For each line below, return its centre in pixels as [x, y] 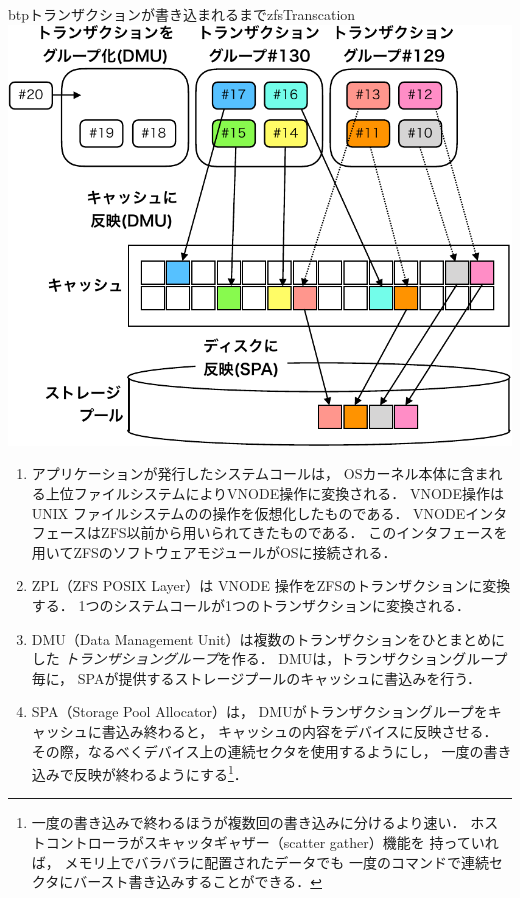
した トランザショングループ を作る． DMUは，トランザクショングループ [269, 658]
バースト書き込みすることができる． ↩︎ [197, 881]
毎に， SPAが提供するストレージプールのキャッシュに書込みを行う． [256, 677]
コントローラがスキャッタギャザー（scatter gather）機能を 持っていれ [272, 841]
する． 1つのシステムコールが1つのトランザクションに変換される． [251, 604]
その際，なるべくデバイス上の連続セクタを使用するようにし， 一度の [257, 750]
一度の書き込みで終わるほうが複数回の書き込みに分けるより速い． [248, 822]
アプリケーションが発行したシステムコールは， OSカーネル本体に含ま [260, 473]
